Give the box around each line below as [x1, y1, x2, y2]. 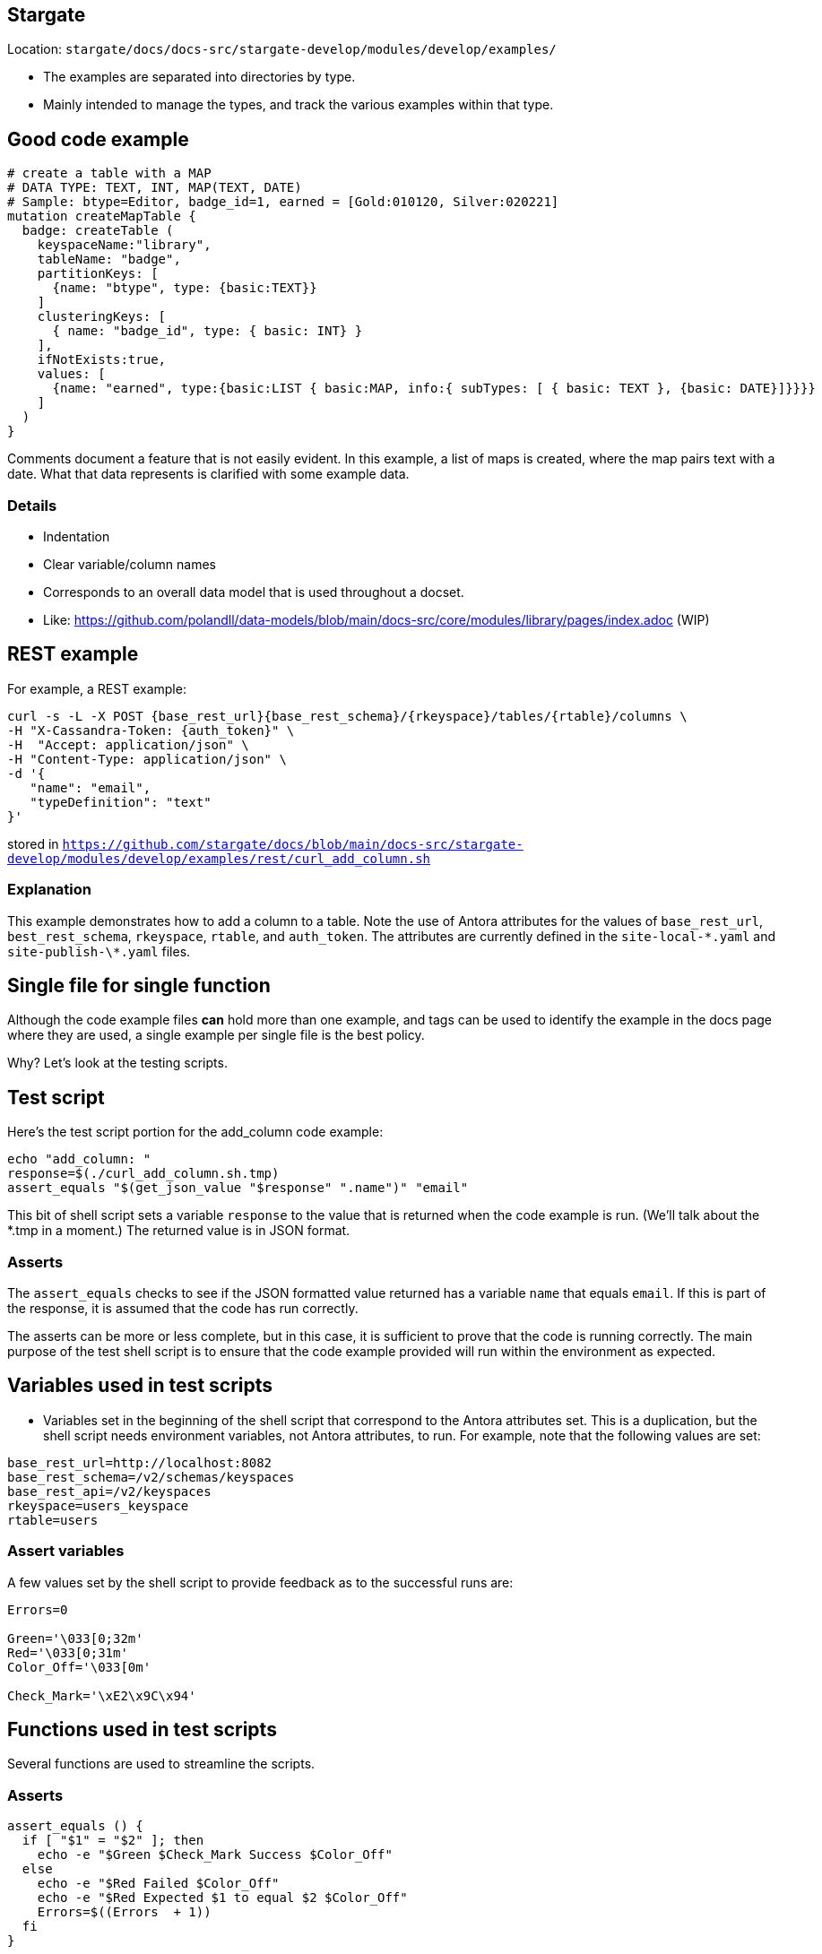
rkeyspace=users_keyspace [7, 1498, 189, 1513]
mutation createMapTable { [7, 209, 196, 224]
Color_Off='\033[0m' [7, 1659, 151, 1674]
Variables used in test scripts [7, 1374, 273, 1397]
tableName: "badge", [37, 252, 181, 267]
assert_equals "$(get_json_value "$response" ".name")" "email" [7, 1180, 469, 1196]
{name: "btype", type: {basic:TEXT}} [52, 281, 317, 296]
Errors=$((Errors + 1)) [37, 1905, 212, 1920]
